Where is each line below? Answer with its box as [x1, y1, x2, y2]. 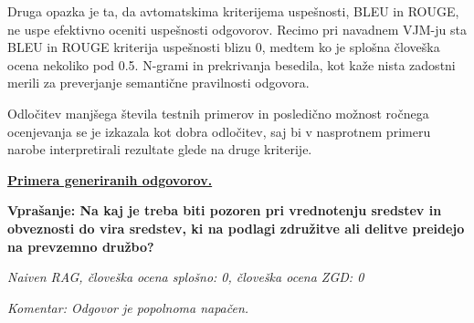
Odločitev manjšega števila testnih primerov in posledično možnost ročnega [7, 103, 429, 122]
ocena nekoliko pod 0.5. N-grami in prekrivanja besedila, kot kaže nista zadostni [7, 55, 456, 74]
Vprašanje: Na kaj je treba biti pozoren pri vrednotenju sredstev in [7, 201, 442, 220]
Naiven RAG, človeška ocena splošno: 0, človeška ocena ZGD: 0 [7, 267, 364, 287]
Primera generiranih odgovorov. [7, 170, 213, 189]
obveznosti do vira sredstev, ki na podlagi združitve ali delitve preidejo [7, 218, 465, 237]
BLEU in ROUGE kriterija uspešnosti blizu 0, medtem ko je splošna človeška [7, 37, 440, 57]
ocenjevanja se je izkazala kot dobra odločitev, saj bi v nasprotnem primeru [7, 121, 431, 141]
